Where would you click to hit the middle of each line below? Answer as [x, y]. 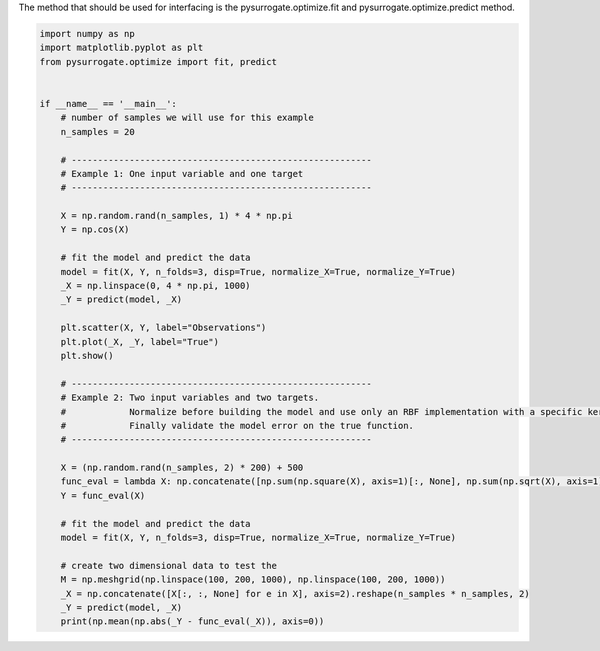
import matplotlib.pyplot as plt [121, 48]
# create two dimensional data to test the [168, 565]
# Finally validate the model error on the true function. [237, 425]
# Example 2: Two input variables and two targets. [190, 398]
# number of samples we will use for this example [187, 118]
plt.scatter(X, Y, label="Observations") [163, 328]
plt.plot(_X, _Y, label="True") [140, 341]
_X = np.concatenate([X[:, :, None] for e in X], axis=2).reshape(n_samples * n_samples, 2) [295, 593]
